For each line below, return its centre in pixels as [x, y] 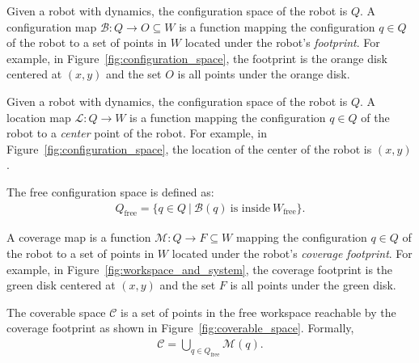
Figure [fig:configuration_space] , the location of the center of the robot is [189, 148]
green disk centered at [61, 285]
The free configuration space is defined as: [110, 191]
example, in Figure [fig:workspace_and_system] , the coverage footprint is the [200, 269]
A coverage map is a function [79, 237]
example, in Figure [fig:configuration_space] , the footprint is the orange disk [197, 58]
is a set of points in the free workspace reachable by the [258, 312]
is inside [250, 208]
